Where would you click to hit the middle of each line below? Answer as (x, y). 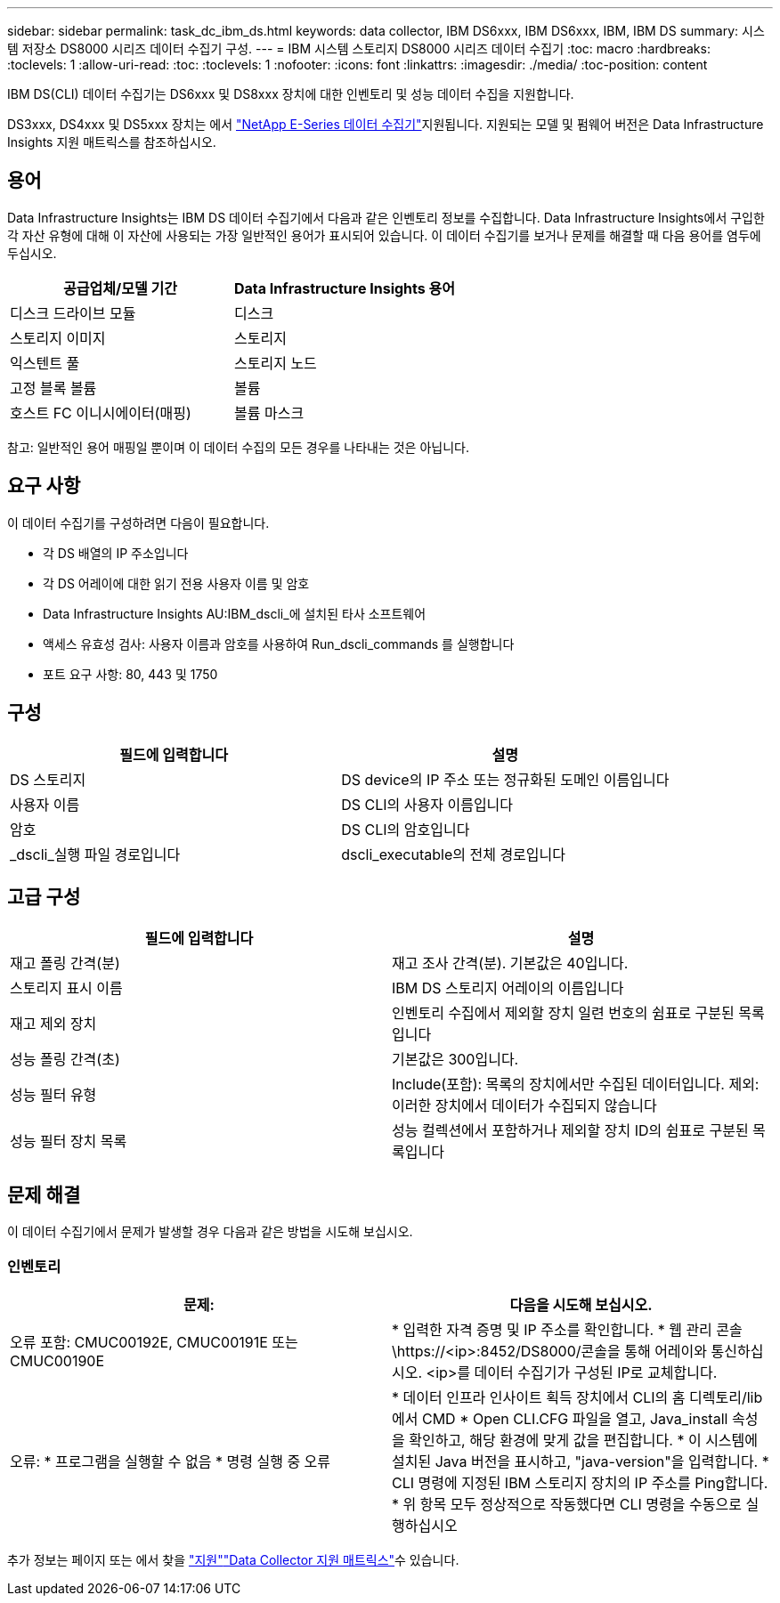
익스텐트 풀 (45, 363)
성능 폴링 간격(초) (65, 1060)
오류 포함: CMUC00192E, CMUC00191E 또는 (154, 1342)
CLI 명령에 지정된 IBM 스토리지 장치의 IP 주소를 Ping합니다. (580, 1482)
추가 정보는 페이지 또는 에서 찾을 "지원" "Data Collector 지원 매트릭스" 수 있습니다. (233, 1559)
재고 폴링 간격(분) (65, 963)
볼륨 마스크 (269, 413)
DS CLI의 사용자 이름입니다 (427, 804)
